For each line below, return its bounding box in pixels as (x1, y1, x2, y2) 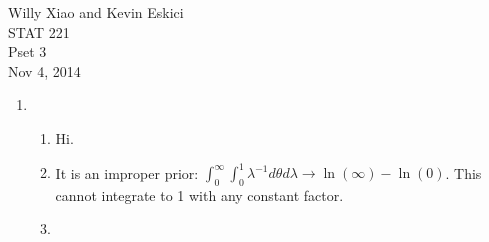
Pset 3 (8, 41, 47, 62)
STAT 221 (8, 21, 70, 42)
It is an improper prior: (55, 162, 199, 183)
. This (445, 162, 482, 183)
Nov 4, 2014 (8, 60, 81, 81)
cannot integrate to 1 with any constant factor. (55, 184, 344, 205)
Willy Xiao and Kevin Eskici (8, 2, 184, 22)
